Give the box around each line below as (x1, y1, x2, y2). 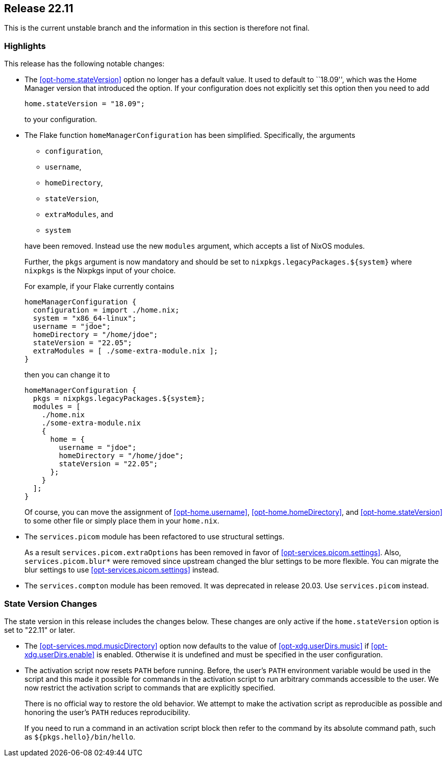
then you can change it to (24, 370, 110, 379)
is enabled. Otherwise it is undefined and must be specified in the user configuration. (96, 650, 383, 659)
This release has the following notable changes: (4, 59, 165, 68)
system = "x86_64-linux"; (33, 314, 137, 323)
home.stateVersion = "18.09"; (24, 100, 145, 108)
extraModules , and (45, 210, 113, 219)
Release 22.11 (4, 2, 73, 15)
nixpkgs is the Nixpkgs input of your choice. (24, 266, 176, 275)
